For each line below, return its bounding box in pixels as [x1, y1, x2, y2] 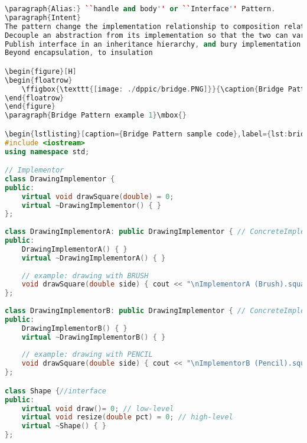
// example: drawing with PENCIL [21, 350, 153, 359]
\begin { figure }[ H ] [5, 67, 77, 76]
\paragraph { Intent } [5, 13, 81, 22]
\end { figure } [5, 102, 55, 111]
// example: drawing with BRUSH [21, 271, 149, 280]
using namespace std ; [5, 147, 90, 156]
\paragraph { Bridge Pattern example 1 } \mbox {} [5, 111, 187, 120]
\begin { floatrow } [5, 76, 73, 84]
